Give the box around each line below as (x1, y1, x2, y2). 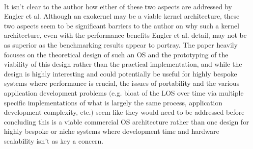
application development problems (4, 87, 107, 98)
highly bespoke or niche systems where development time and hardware (4, 126, 219, 136)
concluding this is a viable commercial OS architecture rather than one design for (4, 116, 249, 126)
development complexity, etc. (4, 107, 91, 117)
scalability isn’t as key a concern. (4, 135, 104, 146)
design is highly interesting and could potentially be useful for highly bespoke (4, 68, 237, 78)
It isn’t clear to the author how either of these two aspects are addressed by (4, 1, 232, 11)
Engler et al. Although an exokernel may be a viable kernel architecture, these (4, 11, 240, 21)
